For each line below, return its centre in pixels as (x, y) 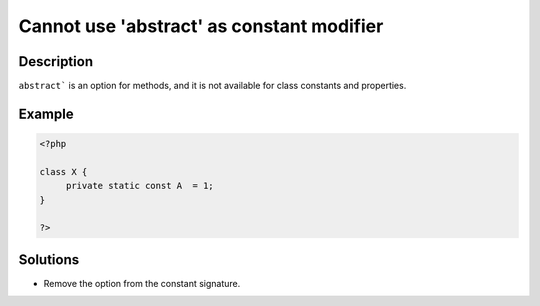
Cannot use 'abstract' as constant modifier (201, 26)
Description (56, 61)
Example (46, 113)
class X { (63, 171)
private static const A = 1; (139, 186)
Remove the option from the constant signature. (142, 283)
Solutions (49, 259)
